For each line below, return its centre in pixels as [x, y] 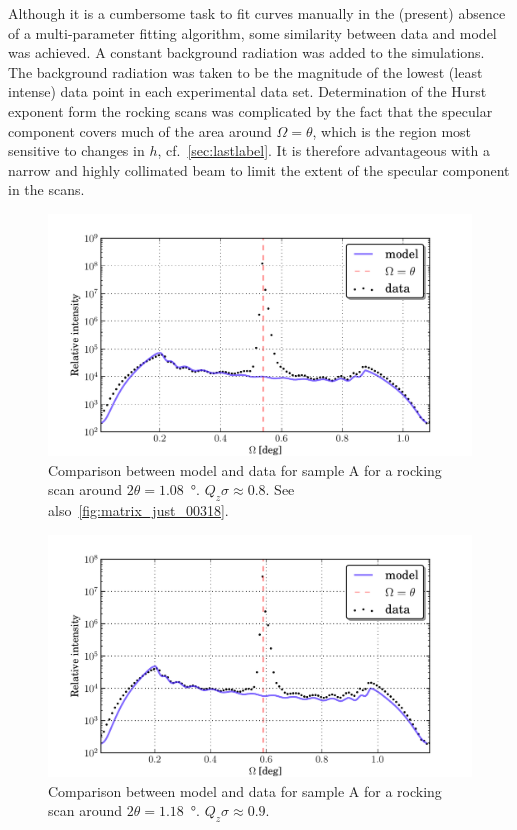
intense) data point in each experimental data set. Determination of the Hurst [247, 91]
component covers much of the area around [140, 130]
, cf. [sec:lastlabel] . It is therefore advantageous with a [323, 150]
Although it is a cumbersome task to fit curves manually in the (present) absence [257, 13]
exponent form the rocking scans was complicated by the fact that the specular [250, 110]
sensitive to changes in [76, 150]
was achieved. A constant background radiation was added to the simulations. [246, 52]
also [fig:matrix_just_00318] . [138, 510]
